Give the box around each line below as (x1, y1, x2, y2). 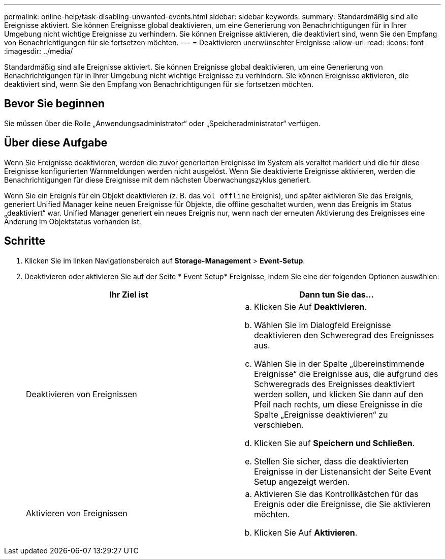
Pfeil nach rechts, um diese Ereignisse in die (254, 399, 423, 409)
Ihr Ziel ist (109, 289, 148, 300)
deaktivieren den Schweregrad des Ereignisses (254, 330, 434, 340)
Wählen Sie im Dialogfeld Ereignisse (254, 319, 391, 330)
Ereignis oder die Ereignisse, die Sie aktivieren (254, 498, 431, 509)
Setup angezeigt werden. (254, 476, 350, 487)
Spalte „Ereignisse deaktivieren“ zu (254, 409, 388, 420)
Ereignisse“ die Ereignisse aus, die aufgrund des (254, 368, 438, 379)
